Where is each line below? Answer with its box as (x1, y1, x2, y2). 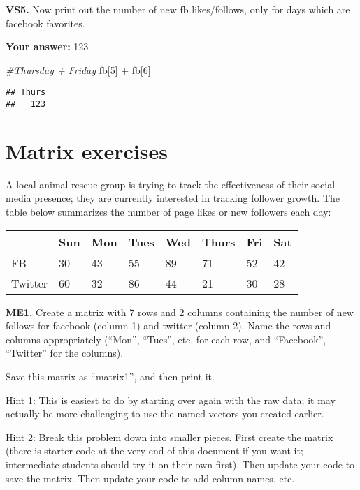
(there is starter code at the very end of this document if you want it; (6, 443, 303, 458)
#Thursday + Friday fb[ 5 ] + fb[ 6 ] (6, 62, 151, 77)
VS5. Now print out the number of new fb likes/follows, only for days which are (6, 2, 350, 16)
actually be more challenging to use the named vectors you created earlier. (6, 406, 324, 421)
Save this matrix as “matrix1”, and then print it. (6, 369, 215, 383)
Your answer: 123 (6, 39, 89, 54)
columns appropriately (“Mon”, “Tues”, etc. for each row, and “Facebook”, (6, 332, 326, 346)
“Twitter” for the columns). (6, 346, 124, 360)
